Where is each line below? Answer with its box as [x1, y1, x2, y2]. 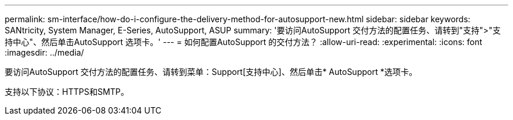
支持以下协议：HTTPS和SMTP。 [5, 87, 129, 97]
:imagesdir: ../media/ [5, 47, 84, 57]
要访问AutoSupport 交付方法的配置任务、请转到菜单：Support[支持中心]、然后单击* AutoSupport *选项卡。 [5, 67, 418, 77]
